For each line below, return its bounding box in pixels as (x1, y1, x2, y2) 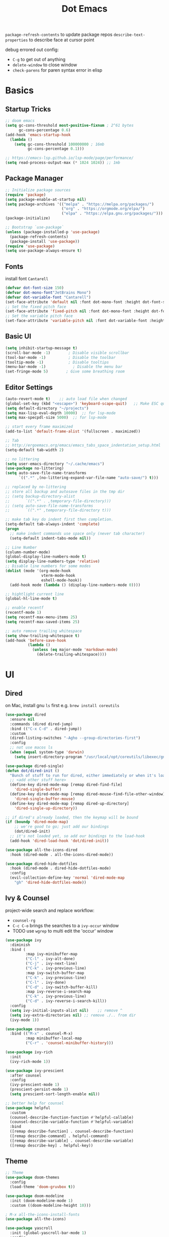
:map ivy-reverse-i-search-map (25, 989, 92, 994)
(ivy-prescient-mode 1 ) (10, 1082, 59, 1088)
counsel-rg (12, 918, 36, 923)
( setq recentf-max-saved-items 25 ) (5, 619, 80, 624)
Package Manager (5, 174, 64, 183)
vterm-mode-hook (41, 573, 75, 578)
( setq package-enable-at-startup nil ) (5, 197, 87, 202)
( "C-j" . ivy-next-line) (25, 961, 78, 966)
